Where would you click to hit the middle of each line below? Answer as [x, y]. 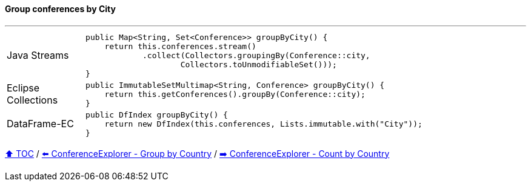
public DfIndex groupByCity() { [157, 115]
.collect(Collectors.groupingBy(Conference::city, [256, 55]
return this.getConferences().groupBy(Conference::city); [235, 94]
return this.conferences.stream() [180, 46]
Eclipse [23, 88]
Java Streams [38, 55]
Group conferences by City [60, 9]
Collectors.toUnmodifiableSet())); [259, 64]
